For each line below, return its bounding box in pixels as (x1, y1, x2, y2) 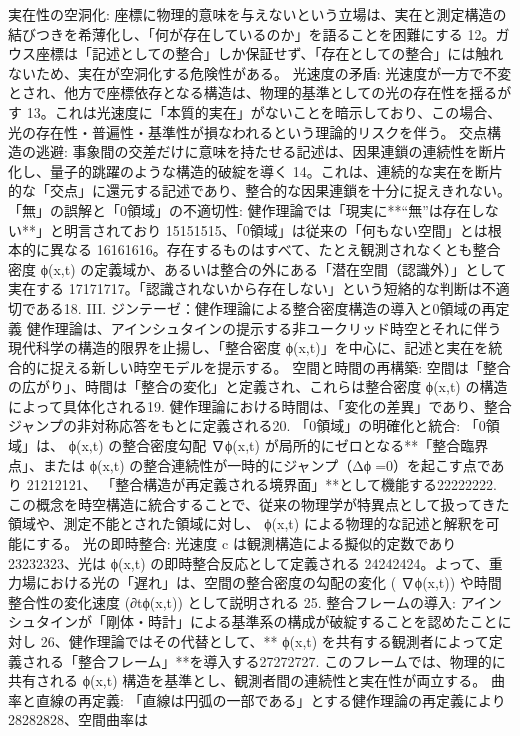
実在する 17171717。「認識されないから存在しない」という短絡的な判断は (8, 278, 482, 299)
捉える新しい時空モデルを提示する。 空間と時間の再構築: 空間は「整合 (49, 356, 511, 377)
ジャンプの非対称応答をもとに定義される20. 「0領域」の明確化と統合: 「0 (8, 415, 486, 436)
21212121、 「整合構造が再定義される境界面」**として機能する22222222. (26, 474, 497, 495)
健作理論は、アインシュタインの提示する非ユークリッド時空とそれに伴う (26, 317, 502, 338)
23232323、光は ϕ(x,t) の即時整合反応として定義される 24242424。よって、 (8, 552, 489, 573)
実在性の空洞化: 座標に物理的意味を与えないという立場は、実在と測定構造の (8, 4, 507, 24)
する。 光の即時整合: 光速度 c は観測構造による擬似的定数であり (36, 533, 457, 554)
